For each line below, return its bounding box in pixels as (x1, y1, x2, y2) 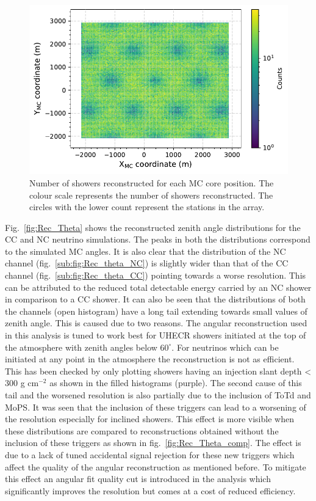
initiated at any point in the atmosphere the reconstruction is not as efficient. (5, 353, 295, 365)
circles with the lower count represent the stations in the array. (29, 200, 265, 213)
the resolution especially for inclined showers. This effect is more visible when (5, 412, 294, 425)
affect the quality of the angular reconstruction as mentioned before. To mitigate (5, 460, 306, 473)
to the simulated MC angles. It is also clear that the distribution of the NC (5, 244, 286, 257)
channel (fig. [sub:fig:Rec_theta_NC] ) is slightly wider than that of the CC (5, 257, 289, 269)
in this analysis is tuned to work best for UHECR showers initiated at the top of (5, 329, 306, 342)
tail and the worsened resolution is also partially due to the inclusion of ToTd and (5, 389, 311, 401)
